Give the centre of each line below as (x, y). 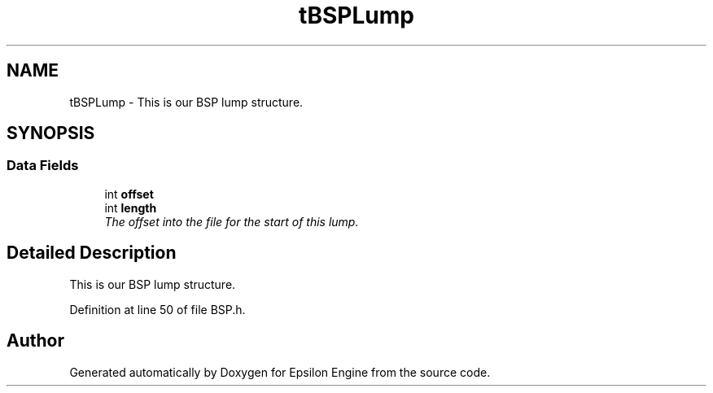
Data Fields (43, 166)
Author (35, 341)
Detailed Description (92, 253)
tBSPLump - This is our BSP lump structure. (186, 102)
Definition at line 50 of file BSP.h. (157, 309)
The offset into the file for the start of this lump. (232, 221)
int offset (129, 194)
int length (131, 207)
